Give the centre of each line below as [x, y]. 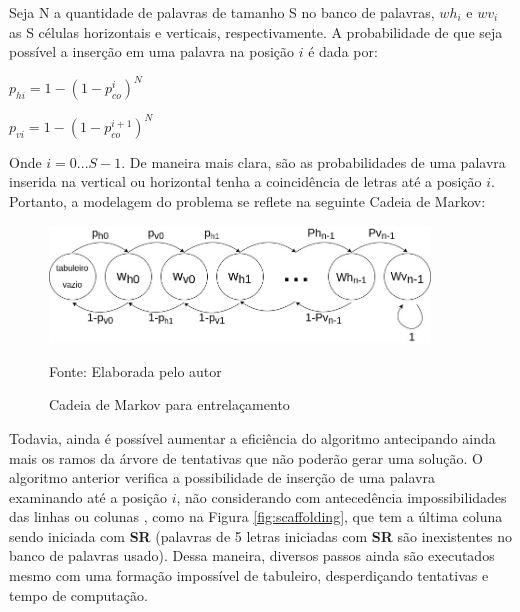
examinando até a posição [88, 496]
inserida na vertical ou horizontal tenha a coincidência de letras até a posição [245, 181]
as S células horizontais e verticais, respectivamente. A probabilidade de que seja [256, 31]
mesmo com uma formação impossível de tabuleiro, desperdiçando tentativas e [249, 575]
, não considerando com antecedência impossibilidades [341, 496]
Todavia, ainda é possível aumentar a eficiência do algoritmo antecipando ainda [252, 437]
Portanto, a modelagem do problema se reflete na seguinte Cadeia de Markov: [247, 200]
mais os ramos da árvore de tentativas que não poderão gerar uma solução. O [246, 457]
